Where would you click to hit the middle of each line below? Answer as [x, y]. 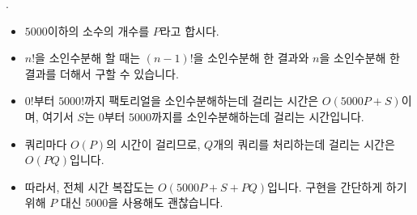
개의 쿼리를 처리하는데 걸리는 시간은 [304, 143]
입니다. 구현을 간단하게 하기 [337, 186]
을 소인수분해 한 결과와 [251, 58]
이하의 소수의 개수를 [98, 30]
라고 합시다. [189, 30]
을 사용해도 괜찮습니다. [166, 202]
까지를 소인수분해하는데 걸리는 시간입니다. [258, 116]
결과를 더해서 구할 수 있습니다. [102, 73]
